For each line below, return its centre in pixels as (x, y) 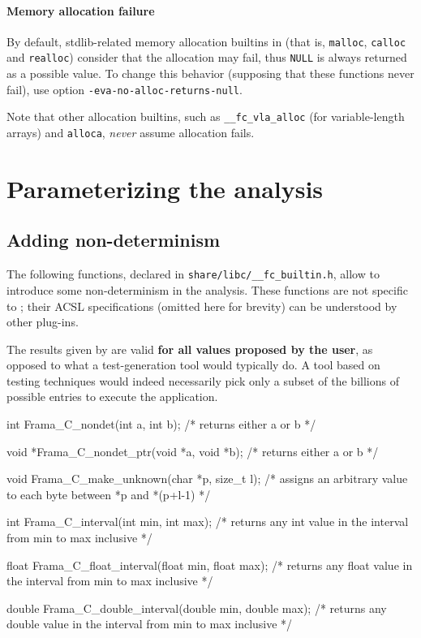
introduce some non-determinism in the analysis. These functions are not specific (207, 289)
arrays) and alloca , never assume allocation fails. (131, 133)
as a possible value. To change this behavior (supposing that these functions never (210, 73)
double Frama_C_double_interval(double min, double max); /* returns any (197, 608)
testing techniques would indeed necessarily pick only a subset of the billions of (203, 380)
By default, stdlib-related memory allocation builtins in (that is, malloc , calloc (206, 41)
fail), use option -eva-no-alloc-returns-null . (125, 89)
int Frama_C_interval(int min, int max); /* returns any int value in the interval (208, 522)
